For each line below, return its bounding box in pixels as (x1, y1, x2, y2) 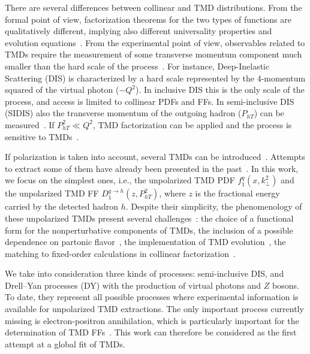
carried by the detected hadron (5, 200, 119, 213)
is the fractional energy (195, 187, 280, 199)
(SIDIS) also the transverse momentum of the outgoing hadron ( (5, 107, 242, 119)
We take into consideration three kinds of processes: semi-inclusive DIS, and (5, 267, 284, 280)
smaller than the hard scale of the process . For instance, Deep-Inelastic (5, 59, 270, 72)
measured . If (5, 118, 55, 131)
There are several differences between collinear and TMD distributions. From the (5, 1, 302, 13)
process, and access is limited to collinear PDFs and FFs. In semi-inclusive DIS (5, 95, 294, 107)
